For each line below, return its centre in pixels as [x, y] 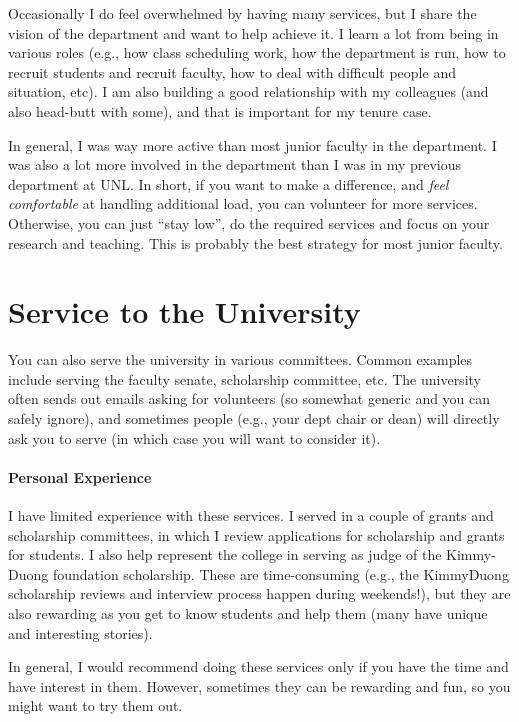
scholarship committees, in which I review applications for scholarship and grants [256, 534]
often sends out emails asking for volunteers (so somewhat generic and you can [249, 398]
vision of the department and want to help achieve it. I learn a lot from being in [253, 32]
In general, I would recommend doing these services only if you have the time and [258, 666]
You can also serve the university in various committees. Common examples [240, 359]
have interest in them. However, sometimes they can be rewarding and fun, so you [259, 685]
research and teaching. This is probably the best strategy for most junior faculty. [255, 242]
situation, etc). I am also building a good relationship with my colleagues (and [248, 91]
